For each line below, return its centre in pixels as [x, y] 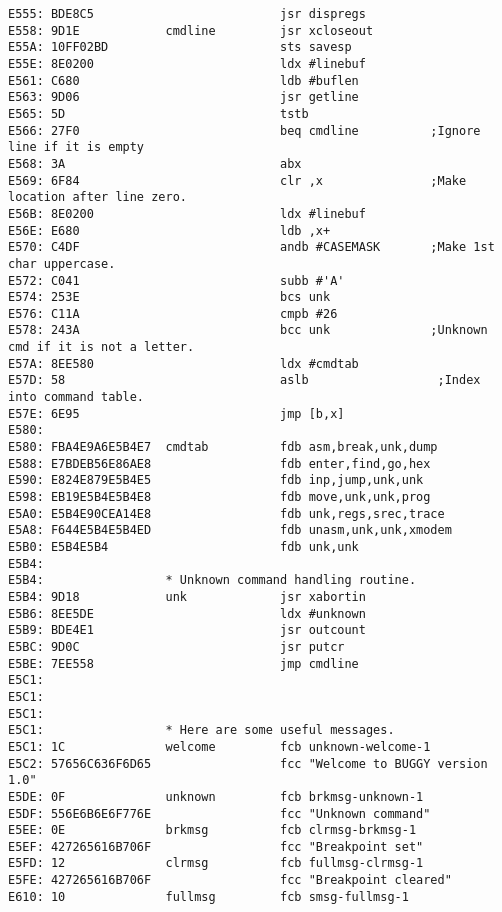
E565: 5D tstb [158, 113]
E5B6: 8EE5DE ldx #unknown [187, 613]
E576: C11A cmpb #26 [173, 313]
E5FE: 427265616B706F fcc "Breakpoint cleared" [230, 880]
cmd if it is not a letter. [101, 347]
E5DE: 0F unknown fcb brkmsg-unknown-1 [216, 796]
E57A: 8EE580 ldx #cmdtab [183, 363]
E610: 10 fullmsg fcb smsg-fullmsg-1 [208, 896]
